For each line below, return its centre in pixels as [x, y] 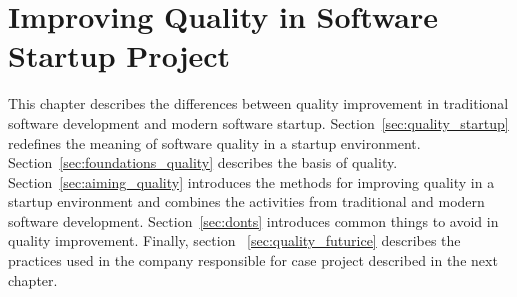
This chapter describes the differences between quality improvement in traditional [258, 103]
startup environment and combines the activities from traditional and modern [246, 201]
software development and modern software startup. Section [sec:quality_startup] [258, 122]
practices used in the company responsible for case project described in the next [253, 260]
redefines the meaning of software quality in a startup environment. [214, 142]
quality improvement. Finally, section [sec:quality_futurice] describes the [234, 240]
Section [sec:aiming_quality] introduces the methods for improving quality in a [251, 181]
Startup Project [119, 55]
